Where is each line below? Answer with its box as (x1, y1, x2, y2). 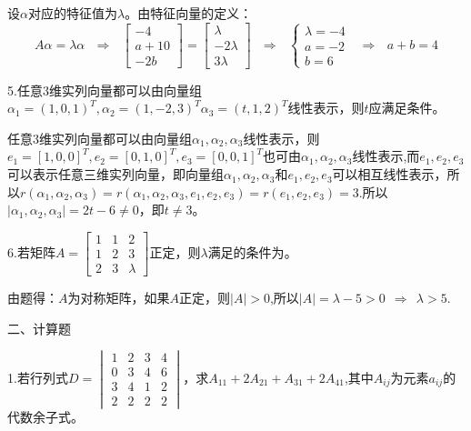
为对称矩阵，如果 (67, 287, 170, 306)
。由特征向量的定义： (125, 4, 253, 22)
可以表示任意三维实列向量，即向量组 (7, 165, 224, 184)
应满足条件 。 (368, 98, 446, 117)
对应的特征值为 (27, 4, 117, 22)
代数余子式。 (7, 407, 84, 426)
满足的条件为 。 (207, 242, 297, 261)
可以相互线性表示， (332, 165, 447, 184)
